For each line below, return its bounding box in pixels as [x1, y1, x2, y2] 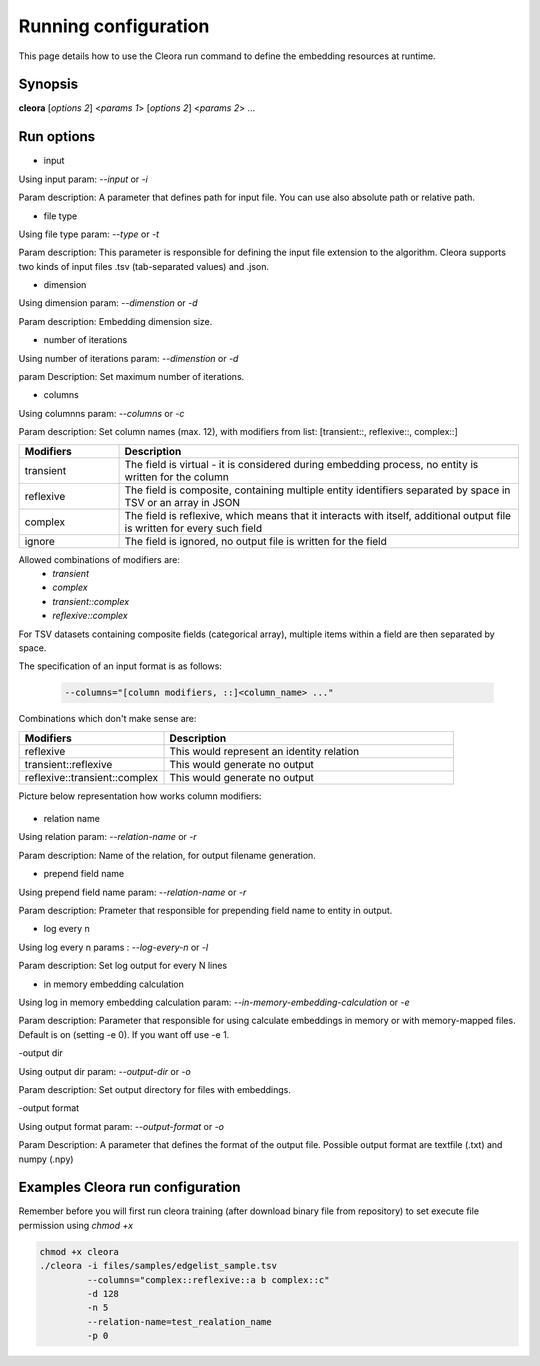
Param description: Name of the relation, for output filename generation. [18, 849, 317, 861]
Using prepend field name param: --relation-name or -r [18, 886, 247, 898]
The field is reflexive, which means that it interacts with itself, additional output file [124, 508, 512, 522]
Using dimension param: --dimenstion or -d [18, 297, 199, 309]
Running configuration [18, 15, 210, 37]
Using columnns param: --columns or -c [18, 407, 185, 419]
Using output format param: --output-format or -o [18, 1120, 225, 1132]
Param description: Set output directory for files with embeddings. [18, 1083, 292, 1095]
